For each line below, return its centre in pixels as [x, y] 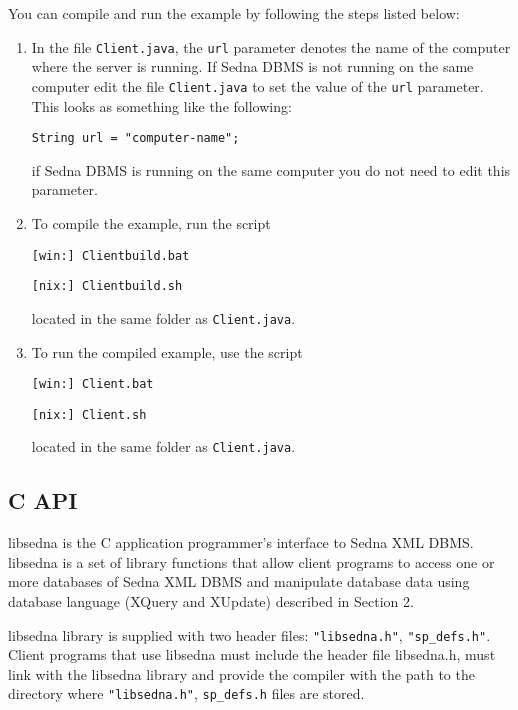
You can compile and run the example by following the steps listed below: [234, 13]
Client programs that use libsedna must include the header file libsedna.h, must [252, 654]
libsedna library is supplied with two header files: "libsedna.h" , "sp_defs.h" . [249, 634]
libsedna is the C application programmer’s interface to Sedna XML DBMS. [241, 542]
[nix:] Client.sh [89, 414]
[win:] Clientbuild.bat [110, 255]
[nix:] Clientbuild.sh [107, 286]
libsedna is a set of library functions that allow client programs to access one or [251, 561]
